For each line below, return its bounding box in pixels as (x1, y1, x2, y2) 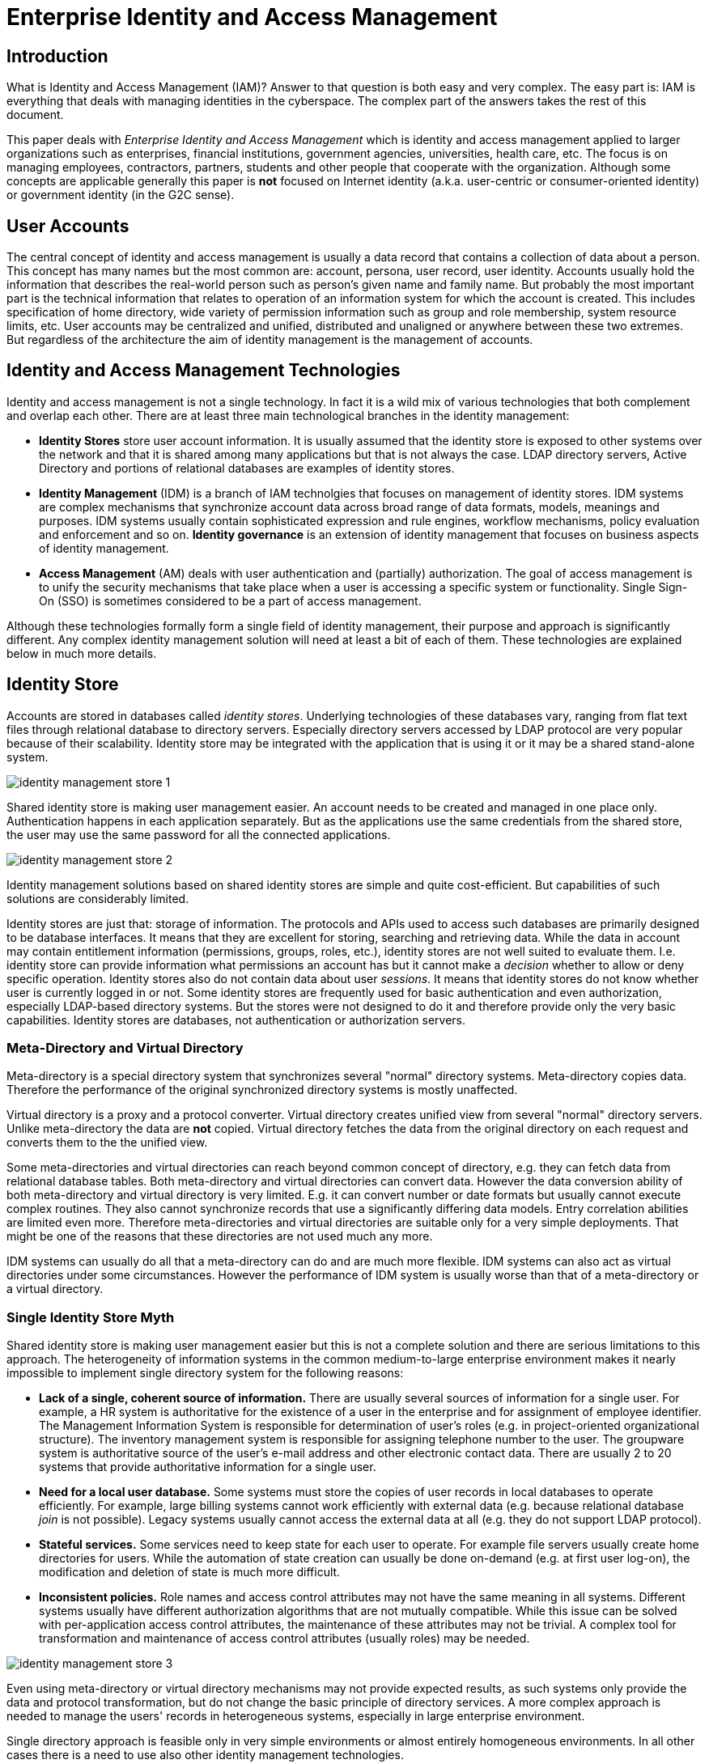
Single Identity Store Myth (6, 1308, 175, 1325)
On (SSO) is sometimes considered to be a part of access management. (39, 593, 422, 608)
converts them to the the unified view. (6, 1135, 208, 1150)
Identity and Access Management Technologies (6, 360, 401, 381)
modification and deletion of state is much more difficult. (39, 1565, 341, 1580)
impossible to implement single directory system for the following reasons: (6, 1366, 404, 1380)
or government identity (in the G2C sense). (6, 188, 235, 202)
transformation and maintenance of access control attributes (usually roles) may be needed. (39, 1631, 530, 1646)
